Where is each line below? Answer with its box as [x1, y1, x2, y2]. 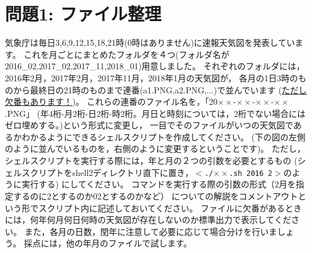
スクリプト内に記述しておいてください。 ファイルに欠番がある [38, 201, 285, 214]
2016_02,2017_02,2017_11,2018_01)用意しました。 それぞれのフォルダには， [5, 60, 305, 72]
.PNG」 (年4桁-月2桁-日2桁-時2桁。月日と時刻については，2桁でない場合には [5, 107, 306, 119]
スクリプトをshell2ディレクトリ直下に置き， [21, 166, 193, 178]
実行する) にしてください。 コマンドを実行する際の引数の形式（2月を [21, 178, 296, 190]
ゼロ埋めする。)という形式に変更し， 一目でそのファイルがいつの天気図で [5, 119, 293, 131]
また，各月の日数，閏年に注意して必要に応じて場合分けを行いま [24, 225, 277, 237]
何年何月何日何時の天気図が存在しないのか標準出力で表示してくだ [30, 213, 292, 226]
